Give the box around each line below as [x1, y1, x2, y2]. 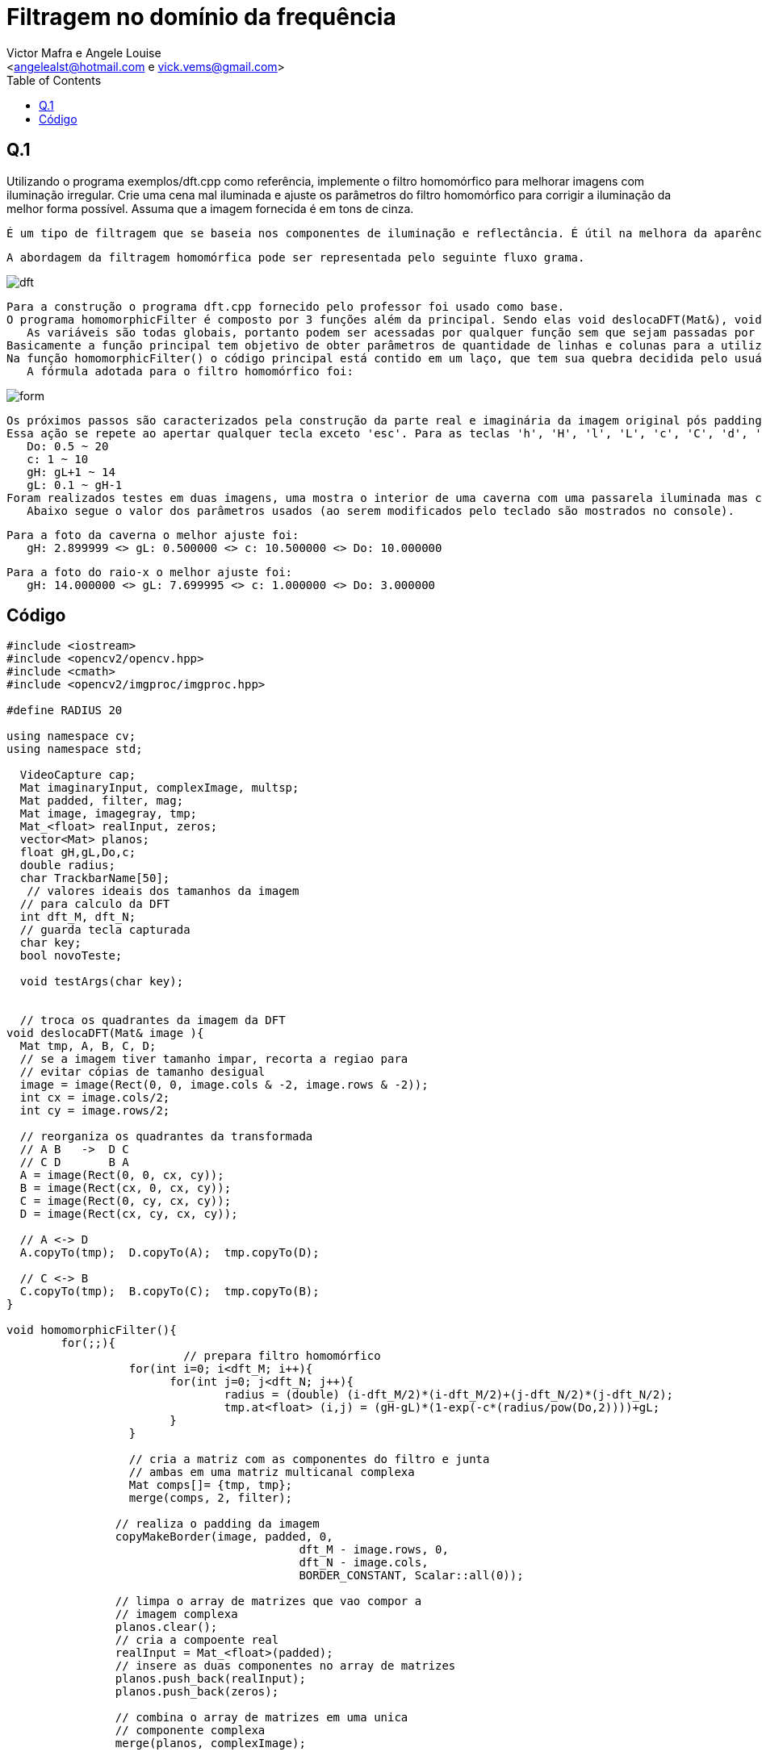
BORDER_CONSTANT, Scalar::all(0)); [299, 1569, 524, 1582]
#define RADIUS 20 [6, 704, 123, 717]
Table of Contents [6, 73, 102, 87]
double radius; [19, 859, 115, 872]
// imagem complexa [115, 1608, 238, 1621]
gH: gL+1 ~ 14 [27, 465, 115, 479]
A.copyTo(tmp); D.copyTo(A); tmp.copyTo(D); [19, 1246, 320, 1260]
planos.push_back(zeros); [115, 1685, 279, 1699]
